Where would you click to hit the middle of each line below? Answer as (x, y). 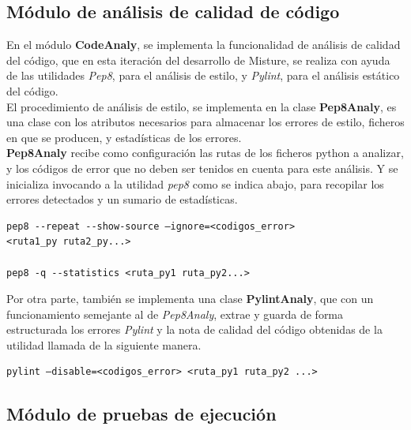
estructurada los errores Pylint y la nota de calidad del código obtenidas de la (194, 329)
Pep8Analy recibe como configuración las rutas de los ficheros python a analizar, (205, 153)
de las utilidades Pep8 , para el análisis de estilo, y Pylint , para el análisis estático (203, 75)
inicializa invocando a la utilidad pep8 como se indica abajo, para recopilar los (195, 183)
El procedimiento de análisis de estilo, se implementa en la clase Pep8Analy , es (202, 106)
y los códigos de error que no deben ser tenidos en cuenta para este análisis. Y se (202, 168)
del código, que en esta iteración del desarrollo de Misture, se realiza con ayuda (198, 60)
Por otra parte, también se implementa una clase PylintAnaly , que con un (190, 299)
